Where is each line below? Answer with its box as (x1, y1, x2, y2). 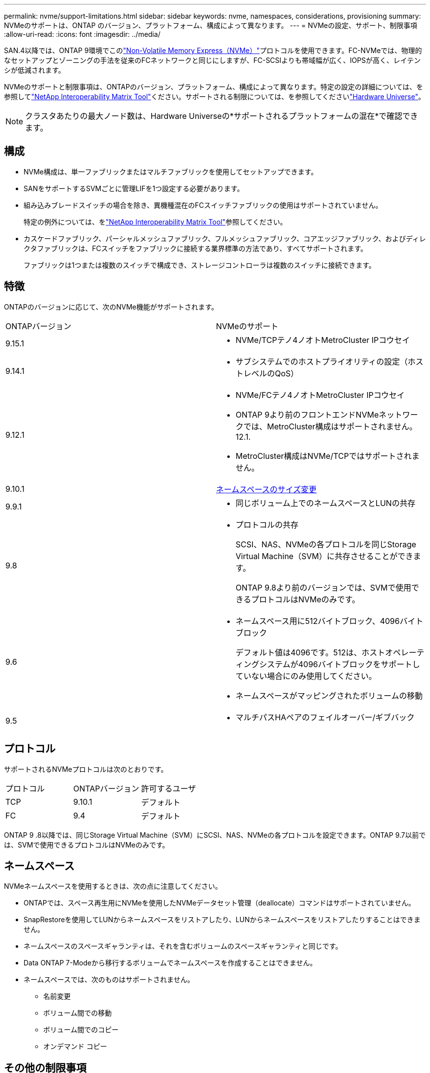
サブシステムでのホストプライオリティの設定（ (236, 356, 408, 367)
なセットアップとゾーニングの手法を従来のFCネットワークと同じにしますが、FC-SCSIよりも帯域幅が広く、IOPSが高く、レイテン (4, 56, 421, 64)
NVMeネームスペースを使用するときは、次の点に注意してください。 (4, 882, 222, 891)
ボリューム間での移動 (43, 1009, 112, 1017)
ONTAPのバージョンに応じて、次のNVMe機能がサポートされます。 (4, 302, 218, 311)
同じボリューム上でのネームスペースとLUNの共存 (236, 498, 416, 508)
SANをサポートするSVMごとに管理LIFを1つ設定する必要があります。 (24, 184, 244, 193)
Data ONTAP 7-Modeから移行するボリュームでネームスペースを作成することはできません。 (24, 959, 317, 967)
